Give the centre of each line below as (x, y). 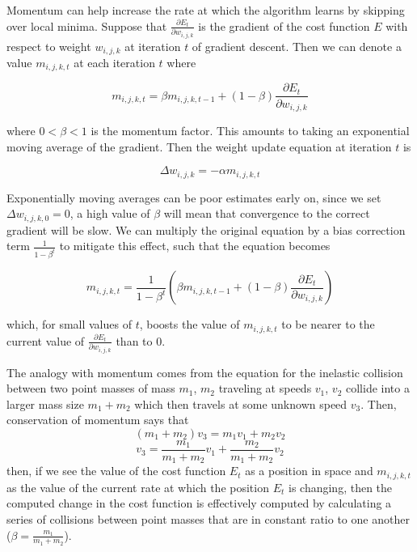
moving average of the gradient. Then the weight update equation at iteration (199, 146)
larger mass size (45, 403)
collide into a (378, 388)
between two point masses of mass (91, 388)
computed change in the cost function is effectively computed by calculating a (199, 503)
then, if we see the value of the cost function (116, 471)
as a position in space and (309, 471)
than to (134, 340)
